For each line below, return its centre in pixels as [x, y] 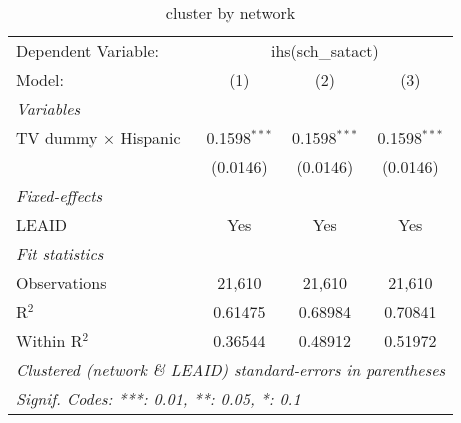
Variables [48, 108]
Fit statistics [60, 253]
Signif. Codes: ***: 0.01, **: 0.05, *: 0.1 [158, 398]
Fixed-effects [59, 195]
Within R [49, 340]
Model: [40, 79]
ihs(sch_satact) [324, 50]
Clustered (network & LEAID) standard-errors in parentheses [231, 369]
